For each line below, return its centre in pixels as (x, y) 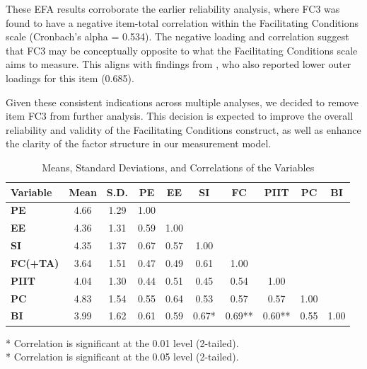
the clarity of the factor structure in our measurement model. (139, 143)
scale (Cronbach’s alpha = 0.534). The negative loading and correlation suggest (177, 36)
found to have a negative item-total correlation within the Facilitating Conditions (182, 22)
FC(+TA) (35, 262)
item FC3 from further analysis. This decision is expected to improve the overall (180, 116)
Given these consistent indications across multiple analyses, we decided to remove (182, 102)
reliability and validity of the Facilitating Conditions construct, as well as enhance (183, 129)
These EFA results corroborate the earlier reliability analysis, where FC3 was (173, 8)
